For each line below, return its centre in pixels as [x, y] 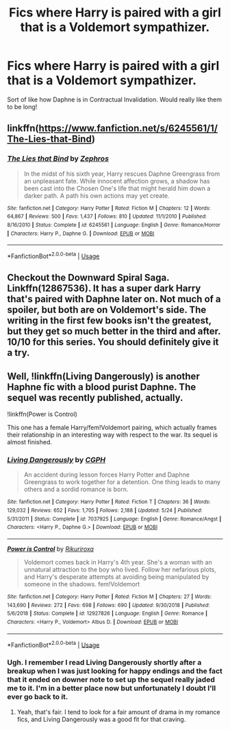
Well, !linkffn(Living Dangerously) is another [103, 376]
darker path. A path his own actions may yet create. [97, 195]
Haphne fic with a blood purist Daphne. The [102, 387]
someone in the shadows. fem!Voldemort [82, 584]
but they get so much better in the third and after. [114, 331]
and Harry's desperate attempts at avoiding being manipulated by [116, 577]
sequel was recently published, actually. [95, 397]
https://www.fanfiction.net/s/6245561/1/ [128, 128]
